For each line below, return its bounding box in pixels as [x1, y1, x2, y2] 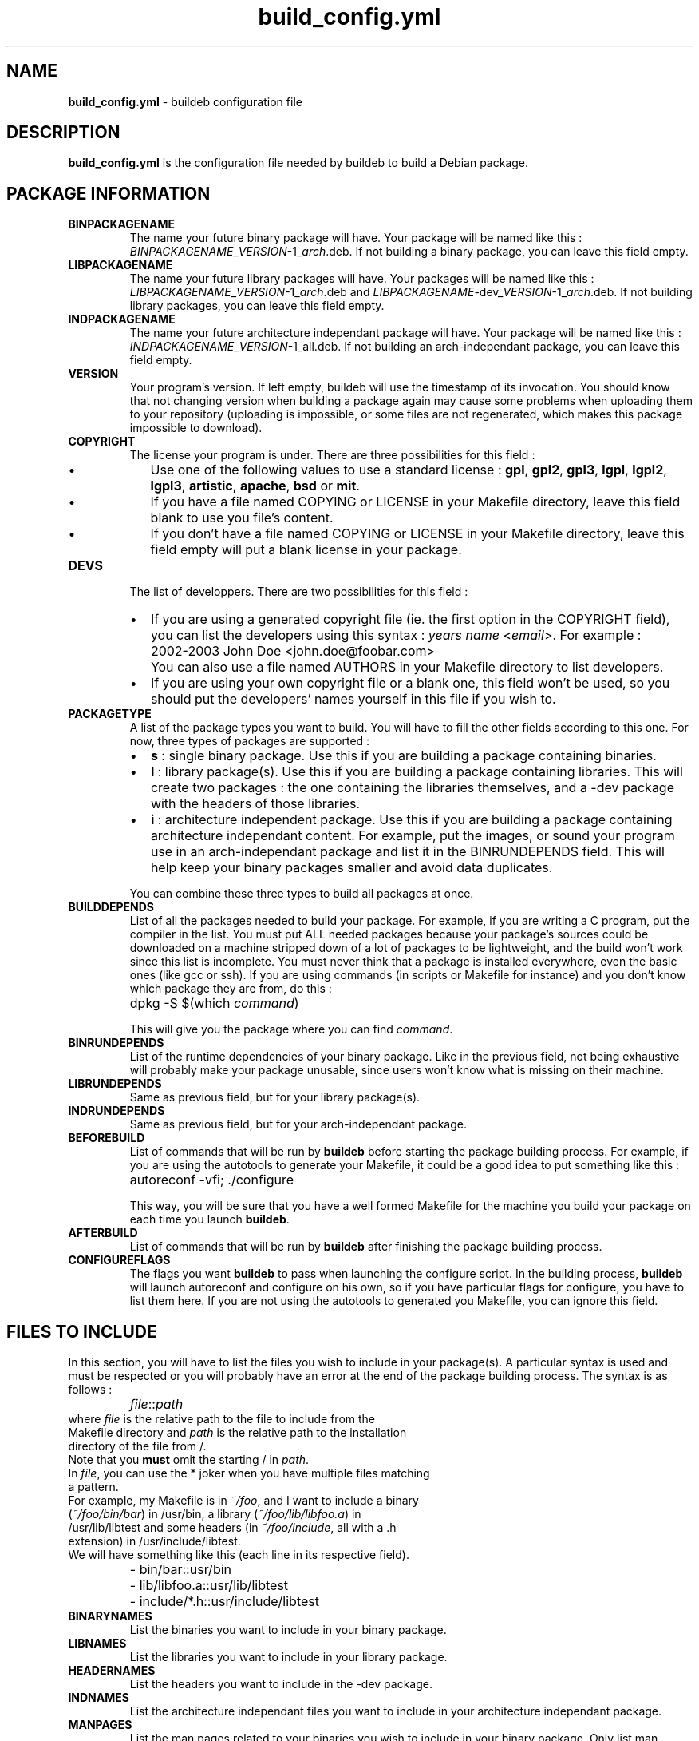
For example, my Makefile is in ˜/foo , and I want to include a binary [68, 1493, 419, 1508]
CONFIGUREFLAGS [68, 1253, 171, 1267]
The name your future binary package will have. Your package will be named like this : [129, 231, 582, 245]
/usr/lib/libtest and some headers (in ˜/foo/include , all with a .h [68, 1521, 397, 1535]
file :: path [129, 1396, 184, 1413]
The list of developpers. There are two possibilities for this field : [129, 585, 468, 599]
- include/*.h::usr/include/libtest [129, 1593, 319, 1610]
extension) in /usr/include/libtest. [68, 1534, 241, 1549]
